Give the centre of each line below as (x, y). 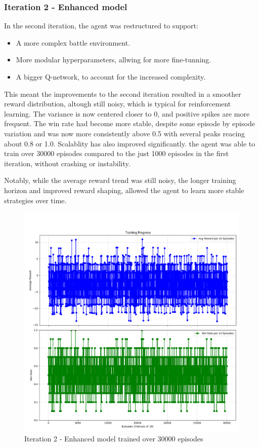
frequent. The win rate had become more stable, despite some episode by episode (129, 123)
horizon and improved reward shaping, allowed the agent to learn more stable (124, 190)
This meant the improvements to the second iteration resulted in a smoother (123, 94)
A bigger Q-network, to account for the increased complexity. (111, 77)
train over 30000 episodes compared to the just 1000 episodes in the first (116, 153)
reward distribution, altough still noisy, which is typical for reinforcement (118, 104)
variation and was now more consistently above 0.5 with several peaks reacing (125, 133)
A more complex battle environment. (73, 42)
